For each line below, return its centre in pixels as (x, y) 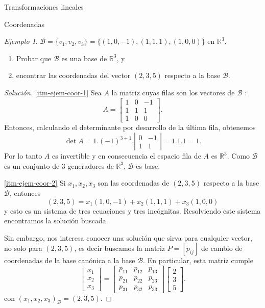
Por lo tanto (23, 156)
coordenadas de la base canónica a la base (70, 260)
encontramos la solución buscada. (56, 221)
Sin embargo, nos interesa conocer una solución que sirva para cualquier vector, (128, 237)
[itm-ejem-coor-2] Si (35, 183)
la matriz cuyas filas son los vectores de (173, 92)
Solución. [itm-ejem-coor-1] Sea (53, 92)
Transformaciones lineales (44, 7)
